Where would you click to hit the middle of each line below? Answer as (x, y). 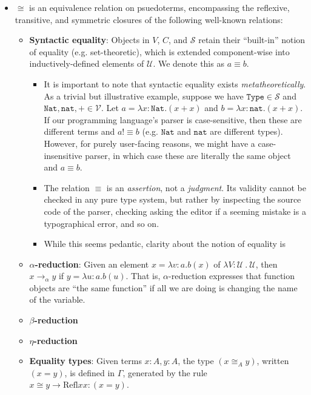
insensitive (63, 155)
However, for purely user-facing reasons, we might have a (149, 143)
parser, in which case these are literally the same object (188, 155)
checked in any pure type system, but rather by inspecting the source (172, 199)
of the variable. (57, 299)
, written (273, 361)
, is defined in (90, 372)
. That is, (143, 276)
